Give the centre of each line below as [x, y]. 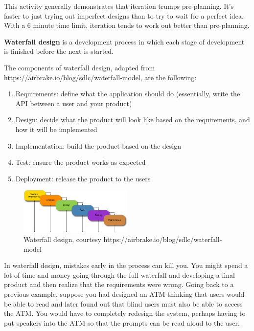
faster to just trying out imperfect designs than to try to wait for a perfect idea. [124, 15]
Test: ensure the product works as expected [81, 162]
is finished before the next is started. [59, 51]
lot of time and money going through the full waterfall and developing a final [119, 275]
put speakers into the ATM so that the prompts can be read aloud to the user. [122, 322]
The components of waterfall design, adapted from [80, 67]
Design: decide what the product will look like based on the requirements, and [133, 120]
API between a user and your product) [74, 103]
